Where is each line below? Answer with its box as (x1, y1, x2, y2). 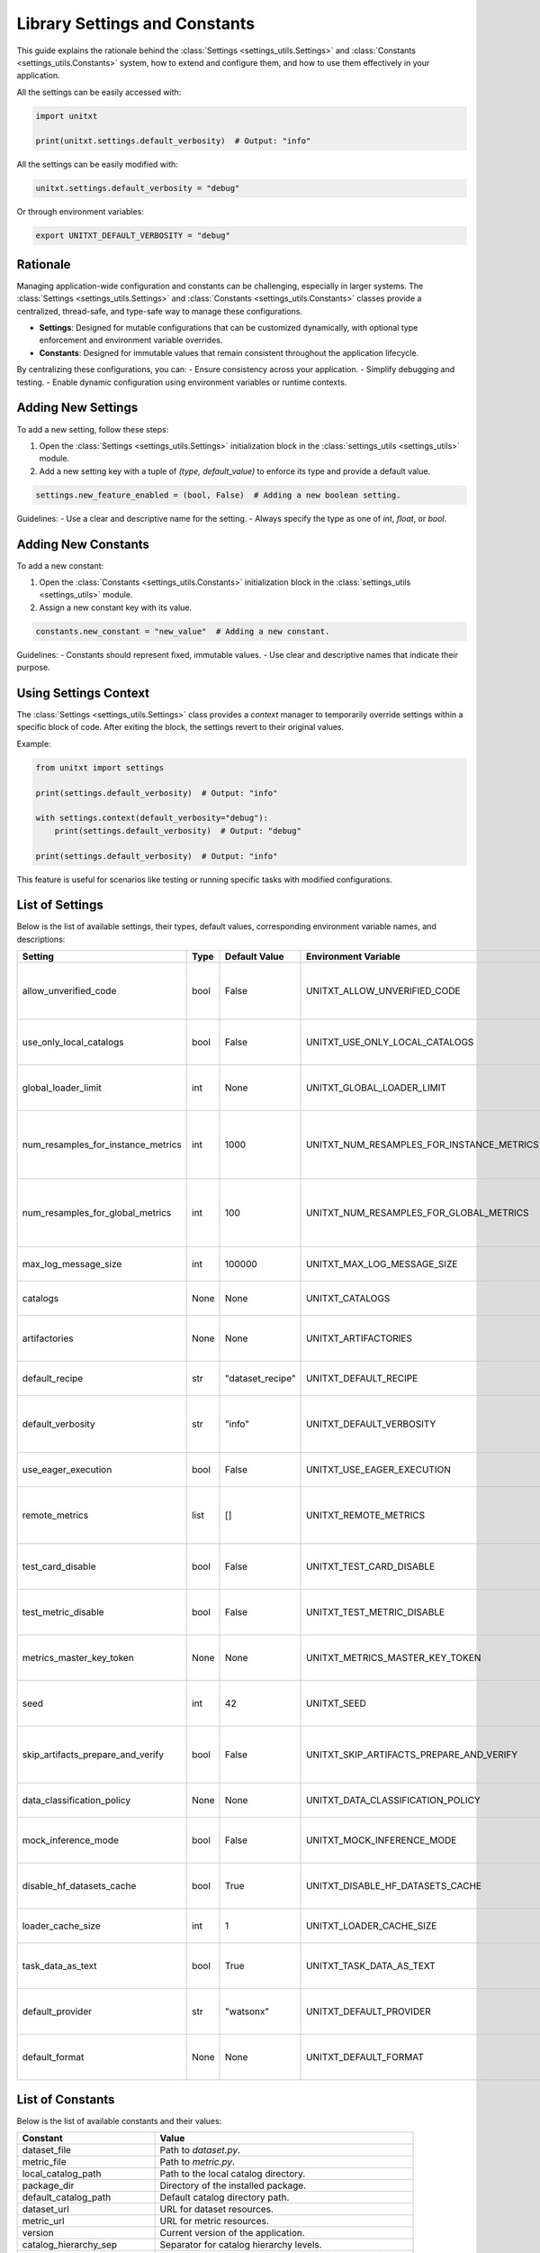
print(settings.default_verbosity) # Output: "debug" (54, 825, 301, 835)
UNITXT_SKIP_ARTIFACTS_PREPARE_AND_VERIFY (306, 1748, 518, 1761)
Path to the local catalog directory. (159, 2167, 306, 2180)
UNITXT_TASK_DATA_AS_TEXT (306, 1960, 436, 1973)
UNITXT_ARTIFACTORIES (306, 1332, 413, 1345)
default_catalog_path (22, 2191, 112, 2203)
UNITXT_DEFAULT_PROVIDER (306, 2005, 431, 2018)
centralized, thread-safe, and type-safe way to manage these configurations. (16, 306, 303, 316)
